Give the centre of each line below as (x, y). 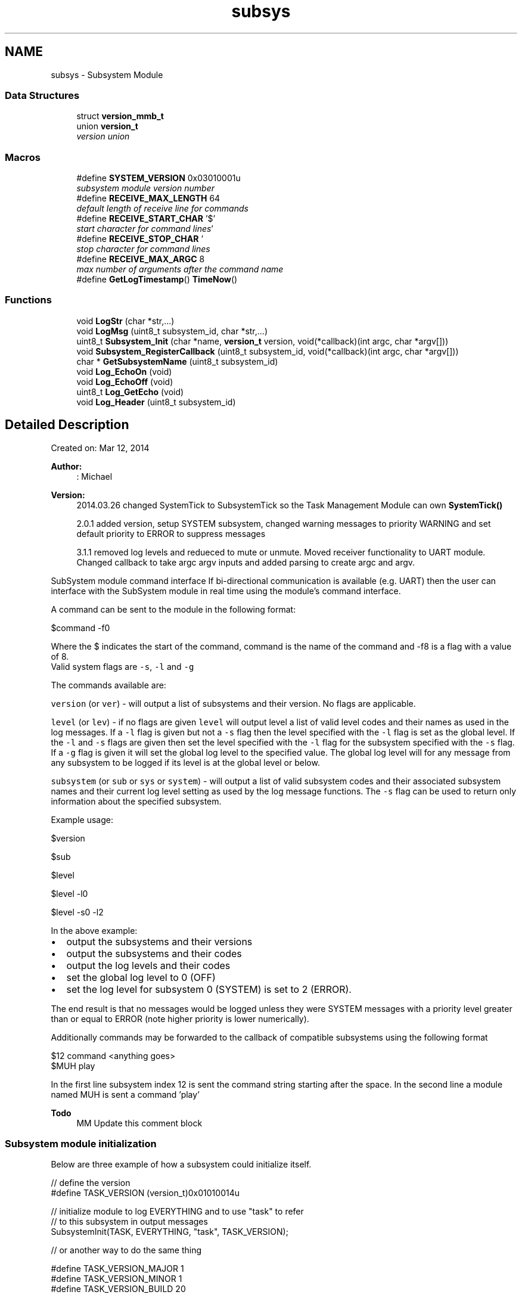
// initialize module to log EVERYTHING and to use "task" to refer (177, 1212)
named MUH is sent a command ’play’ (125, 1094)
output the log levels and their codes (148, 965)
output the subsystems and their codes (154, 953)
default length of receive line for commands (162, 209)
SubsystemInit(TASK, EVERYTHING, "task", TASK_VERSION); (170, 1232)
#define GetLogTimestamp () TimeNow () (157, 280)
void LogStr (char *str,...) (125, 321)
